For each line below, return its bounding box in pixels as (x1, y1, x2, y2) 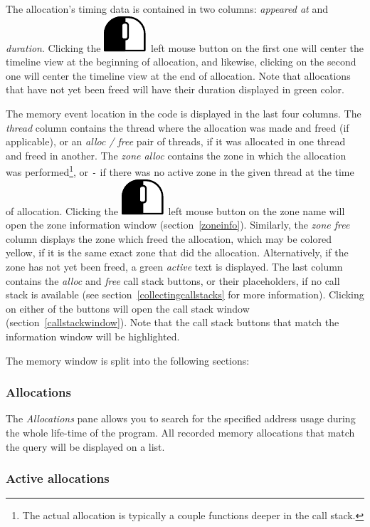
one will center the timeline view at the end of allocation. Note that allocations (6, 68, 351, 83)
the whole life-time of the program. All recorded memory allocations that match (6, 425, 355, 439)
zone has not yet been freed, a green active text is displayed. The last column (6, 259, 343, 274)
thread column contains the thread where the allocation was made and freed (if (6, 120, 349, 135)
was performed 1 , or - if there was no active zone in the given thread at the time (6, 162, 354, 179)
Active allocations (6, 469, 110, 487)
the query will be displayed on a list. (6, 439, 165, 454)
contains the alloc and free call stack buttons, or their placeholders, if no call (6, 273, 340, 288)
